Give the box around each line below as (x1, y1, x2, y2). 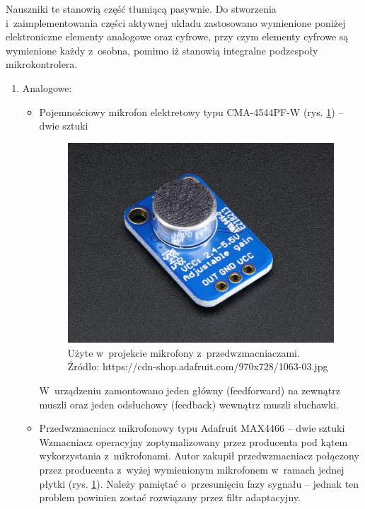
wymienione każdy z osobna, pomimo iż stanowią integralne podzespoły (6, 42, 318, 57)
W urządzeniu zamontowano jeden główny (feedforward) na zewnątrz (39, 383, 340, 398)
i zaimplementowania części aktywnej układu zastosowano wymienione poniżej (6, 15, 346, 30)
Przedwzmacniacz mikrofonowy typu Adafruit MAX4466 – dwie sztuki (39, 421, 345, 435)
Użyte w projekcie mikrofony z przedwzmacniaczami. (67, 345, 300, 360)
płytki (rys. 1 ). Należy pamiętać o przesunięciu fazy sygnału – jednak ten (39, 476, 359, 491)
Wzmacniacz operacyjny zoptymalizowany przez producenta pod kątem (39, 434, 348, 449)
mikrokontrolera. (6, 57, 78, 72)
